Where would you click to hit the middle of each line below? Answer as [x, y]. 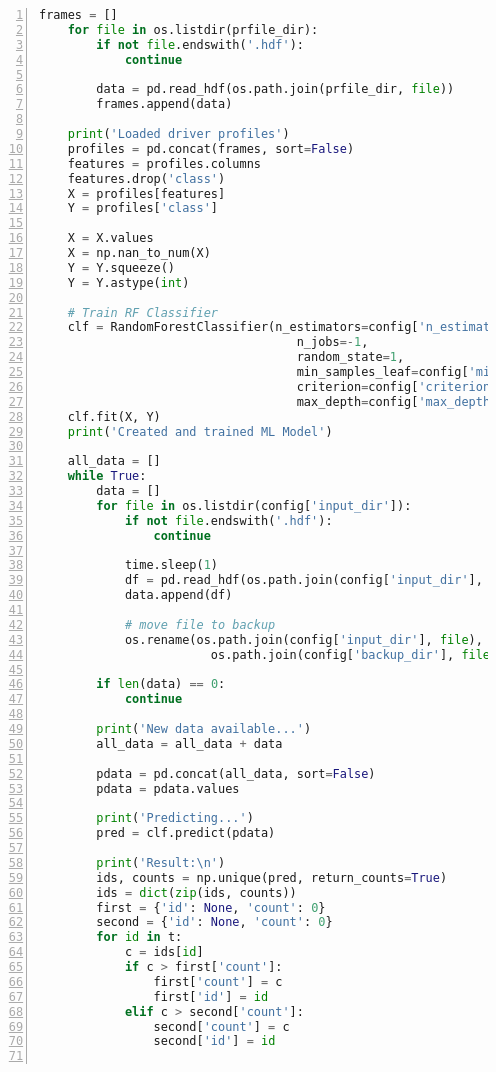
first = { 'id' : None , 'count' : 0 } [211, 907]
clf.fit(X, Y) [114, 416]
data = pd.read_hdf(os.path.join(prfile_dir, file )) [275, 89]
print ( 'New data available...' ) [204, 729]
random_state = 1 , [350, 357]
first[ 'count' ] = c [218, 981]
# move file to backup [200, 624]
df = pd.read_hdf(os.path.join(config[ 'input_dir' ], [303, 580]
